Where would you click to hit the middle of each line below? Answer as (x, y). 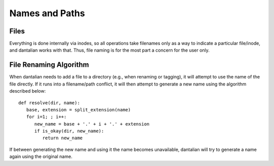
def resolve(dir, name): (49, 103)
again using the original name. (41, 156)
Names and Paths (47, 13)
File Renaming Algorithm (49, 65)
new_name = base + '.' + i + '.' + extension (92, 124)
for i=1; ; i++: (46, 117)
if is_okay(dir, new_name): (69, 131)
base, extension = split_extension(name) (79, 110)
